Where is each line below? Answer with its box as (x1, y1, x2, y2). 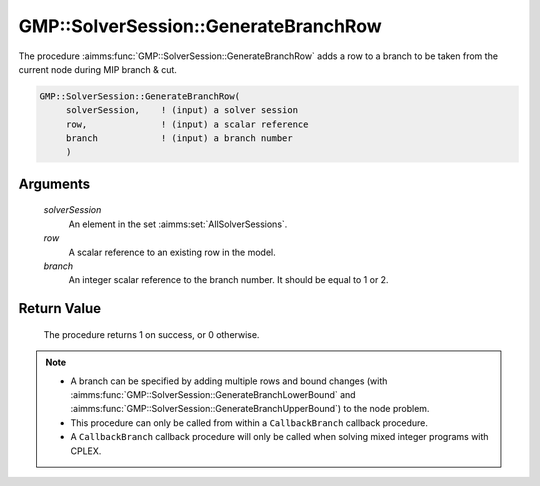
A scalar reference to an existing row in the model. (68, 246, 276, 258)
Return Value (18, 300, 102, 317)
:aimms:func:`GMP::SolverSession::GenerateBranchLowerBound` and (70, 389, 356, 401)
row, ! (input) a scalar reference (65, 118, 309, 130)
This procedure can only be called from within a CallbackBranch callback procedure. (70, 416, 429, 429)
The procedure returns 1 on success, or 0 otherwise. (43, 328, 260, 340)
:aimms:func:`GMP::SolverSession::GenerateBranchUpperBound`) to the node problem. (70, 403, 430, 415)
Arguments (18, 175, 91, 192)
